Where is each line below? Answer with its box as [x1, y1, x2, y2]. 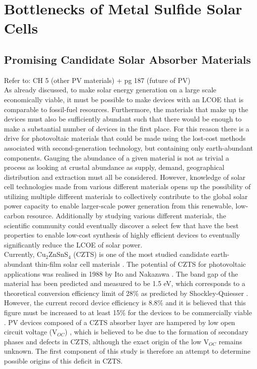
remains [218, 336, 242, 346]
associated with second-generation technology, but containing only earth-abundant [4, 142, 253, 153]
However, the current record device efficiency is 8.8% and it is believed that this [4, 297, 246, 308]
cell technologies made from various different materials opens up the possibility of [4, 181, 251, 192]
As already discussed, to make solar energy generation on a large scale [4, 84, 216, 95]
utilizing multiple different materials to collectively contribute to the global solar [4, 191, 248, 201]
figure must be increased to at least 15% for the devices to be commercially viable [4, 307, 252, 318]
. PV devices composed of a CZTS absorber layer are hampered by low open [4, 317, 235, 327]
